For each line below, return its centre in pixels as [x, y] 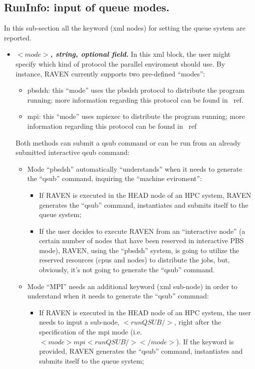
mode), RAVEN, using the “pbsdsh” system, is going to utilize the [139, 250]
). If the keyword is [205, 341]
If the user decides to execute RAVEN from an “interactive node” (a [142, 231]
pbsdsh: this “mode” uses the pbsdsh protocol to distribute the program [136, 90]
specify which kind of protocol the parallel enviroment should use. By [120, 63]
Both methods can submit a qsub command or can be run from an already [128, 142]
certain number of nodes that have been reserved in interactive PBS [142, 240]
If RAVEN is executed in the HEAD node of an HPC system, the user [145, 312]
